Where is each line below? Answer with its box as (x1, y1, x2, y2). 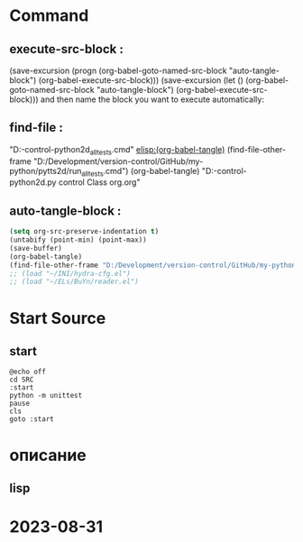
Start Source (9, 308, 106, 328)
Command (9, 5, 89, 26)
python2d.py (9, 177, 57, 188)
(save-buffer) (9, 243, 63, 253)
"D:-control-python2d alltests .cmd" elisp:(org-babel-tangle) (9, 143, 225, 157)
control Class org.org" (58, 177, 141, 188)
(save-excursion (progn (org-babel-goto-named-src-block (9, 65, 227, 76)
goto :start (9, 415, 54, 424)
